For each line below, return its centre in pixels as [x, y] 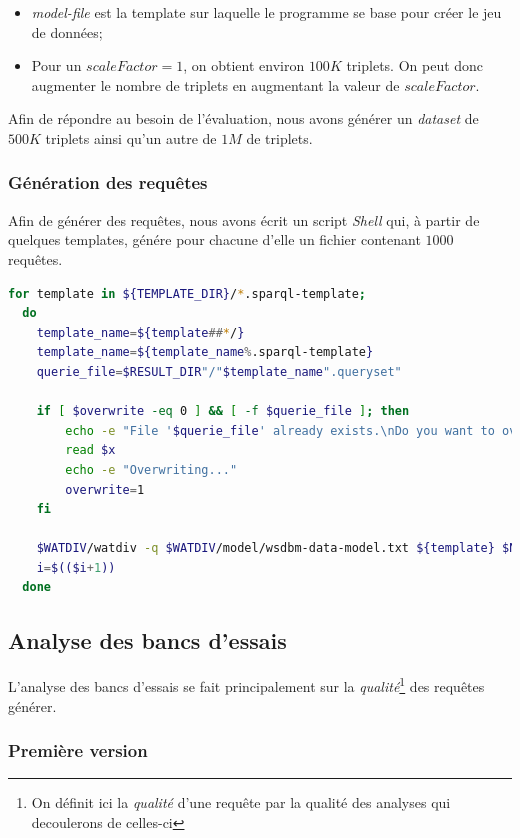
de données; [67, 31]
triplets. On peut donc [415, 65]
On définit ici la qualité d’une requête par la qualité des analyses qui [241, 802]
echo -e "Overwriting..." [151, 469]
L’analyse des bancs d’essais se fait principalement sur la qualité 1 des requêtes [246, 684]
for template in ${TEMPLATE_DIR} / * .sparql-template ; [187, 293]
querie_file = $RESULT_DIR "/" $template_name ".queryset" [219, 371]
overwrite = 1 [105, 489]
